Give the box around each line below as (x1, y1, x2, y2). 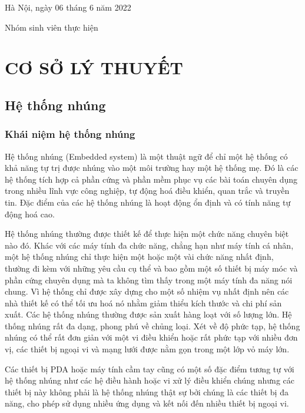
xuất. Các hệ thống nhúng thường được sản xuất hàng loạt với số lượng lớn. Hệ (5, 308, 292, 321)
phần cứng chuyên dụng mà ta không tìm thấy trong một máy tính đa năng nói (5, 273, 293, 286)
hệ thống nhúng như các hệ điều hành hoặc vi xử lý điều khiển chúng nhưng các (5, 374, 294, 386)
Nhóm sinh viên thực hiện (5, 21, 98, 33)
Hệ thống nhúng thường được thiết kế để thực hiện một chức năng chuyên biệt (5, 227, 289, 240)
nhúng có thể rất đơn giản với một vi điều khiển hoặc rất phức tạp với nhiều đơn (5, 331, 298, 343)
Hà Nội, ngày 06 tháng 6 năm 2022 (5, 1, 131, 13)
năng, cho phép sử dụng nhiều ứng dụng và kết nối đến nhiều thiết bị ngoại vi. (5, 397, 289, 409)
